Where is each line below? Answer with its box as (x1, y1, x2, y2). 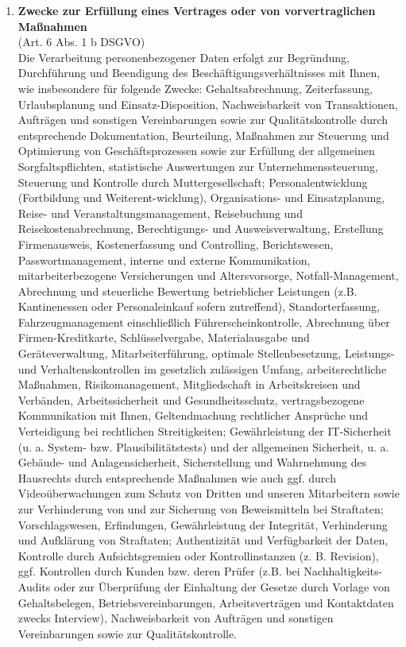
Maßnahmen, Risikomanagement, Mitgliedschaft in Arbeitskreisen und (17, 376, 361, 393)
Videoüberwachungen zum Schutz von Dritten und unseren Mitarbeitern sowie (17, 485, 400, 502)
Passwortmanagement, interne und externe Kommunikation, (17, 251, 311, 268)
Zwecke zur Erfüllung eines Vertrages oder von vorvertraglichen (17, 2, 376, 18)
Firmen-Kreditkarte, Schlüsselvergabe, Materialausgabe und (17, 329, 310, 346)
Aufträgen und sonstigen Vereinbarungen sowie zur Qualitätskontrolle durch (17, 111, 389, 128)
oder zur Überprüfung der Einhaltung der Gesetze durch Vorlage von (53, 578, 390, 595)
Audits (17, 578, 51, 595)
